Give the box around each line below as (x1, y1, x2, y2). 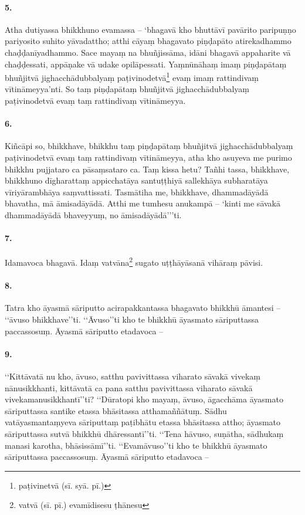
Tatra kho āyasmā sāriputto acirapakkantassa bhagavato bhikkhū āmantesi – (5, 301, 281, 314)
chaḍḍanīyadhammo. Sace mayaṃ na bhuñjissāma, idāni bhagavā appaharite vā (5, 46, 291, 58)
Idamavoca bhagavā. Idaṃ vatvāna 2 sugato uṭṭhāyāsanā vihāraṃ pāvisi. (5, 255, 263, 269)
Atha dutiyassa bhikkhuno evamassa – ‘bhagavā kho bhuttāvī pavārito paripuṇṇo (5, 23, 296, 35)
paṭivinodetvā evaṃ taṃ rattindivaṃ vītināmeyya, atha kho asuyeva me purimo (5, 151, 292, 163)
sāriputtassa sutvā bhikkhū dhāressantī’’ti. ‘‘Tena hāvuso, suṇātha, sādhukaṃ (5, 427, 284, 439)
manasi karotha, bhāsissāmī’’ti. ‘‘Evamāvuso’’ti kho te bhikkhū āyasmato (5, 439, 267, 451)
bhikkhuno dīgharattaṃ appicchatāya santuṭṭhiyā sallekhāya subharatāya (5, 174, 268, 187)
